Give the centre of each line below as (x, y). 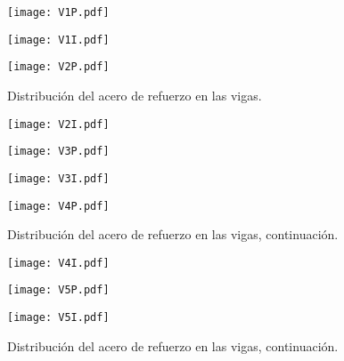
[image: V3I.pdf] (58, 178)
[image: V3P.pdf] (58, 152)
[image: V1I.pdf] (58, 40)
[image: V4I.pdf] (58, 263)
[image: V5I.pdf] (58, 318)
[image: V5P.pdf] (58, 290)
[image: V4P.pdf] (58, 206)
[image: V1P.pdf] (58, 12)
